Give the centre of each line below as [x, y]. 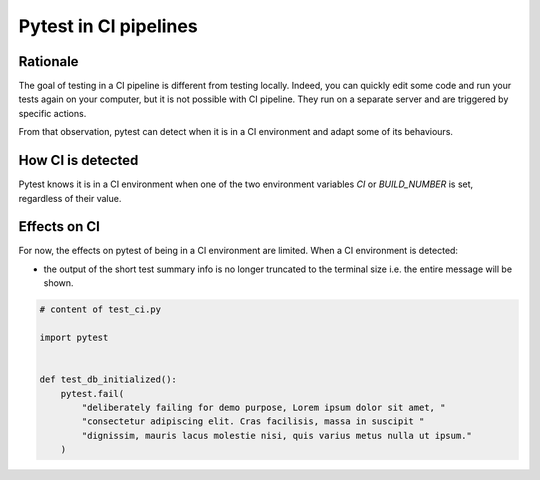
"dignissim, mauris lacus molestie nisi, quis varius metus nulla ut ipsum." [276, 435]
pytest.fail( [92, 393]
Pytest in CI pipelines [108, 26]
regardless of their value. [70, 198]
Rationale [48, 61]
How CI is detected [78, 160]
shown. [58, 283]
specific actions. [52, 113]
